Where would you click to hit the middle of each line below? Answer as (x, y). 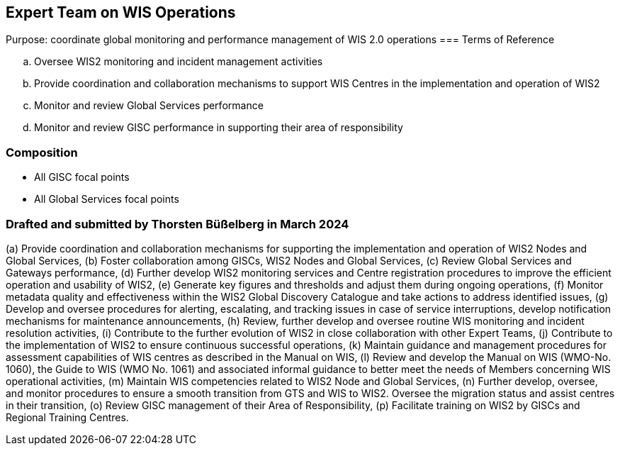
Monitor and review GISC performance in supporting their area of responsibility (219, 128)
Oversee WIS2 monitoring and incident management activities (179, 62)
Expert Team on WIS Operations (121, 12)
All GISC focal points (82, 177)
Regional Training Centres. (67, 417)
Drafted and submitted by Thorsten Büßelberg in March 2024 (177, 224)
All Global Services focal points (107, 199)
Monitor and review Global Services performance (149, 106)
